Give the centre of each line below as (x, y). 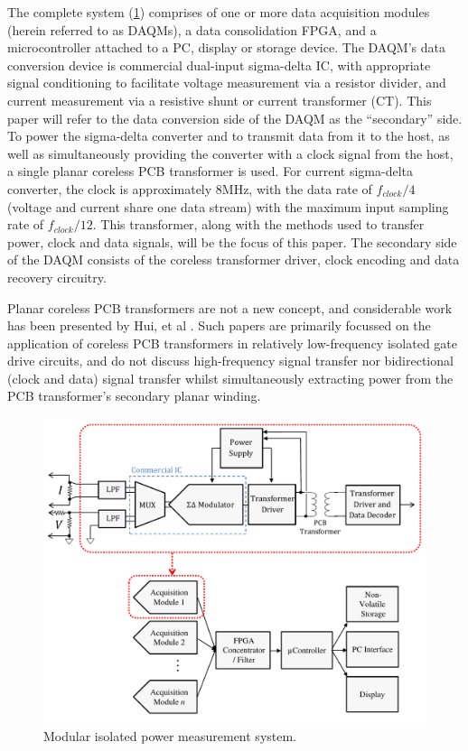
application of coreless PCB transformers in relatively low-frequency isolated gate (232, 343)
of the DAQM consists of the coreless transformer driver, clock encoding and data (234, 260)
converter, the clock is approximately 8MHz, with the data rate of (190, 188)
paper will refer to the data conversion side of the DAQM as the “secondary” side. (235, 118)
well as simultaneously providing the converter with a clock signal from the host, (230, 153)
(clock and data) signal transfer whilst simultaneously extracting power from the (230, 378)
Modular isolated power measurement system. (170, 736)
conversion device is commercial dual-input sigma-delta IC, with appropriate (219, 65)
